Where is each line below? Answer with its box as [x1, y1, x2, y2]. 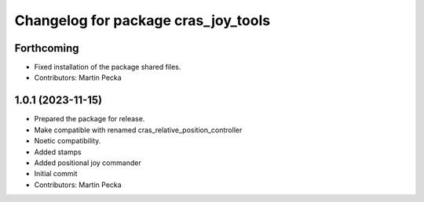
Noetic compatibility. [34, 136, 101, 146]
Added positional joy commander [34, 157, 141, 168]
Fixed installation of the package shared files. [34, 63, 181, 72]
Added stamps [34, 147, 82, 157]
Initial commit [34, 169, 78, 179]
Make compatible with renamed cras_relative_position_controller [34, 125, 243, 135]
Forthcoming [14, 41, 79, 55]
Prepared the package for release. [34, 114, 145, 124]
